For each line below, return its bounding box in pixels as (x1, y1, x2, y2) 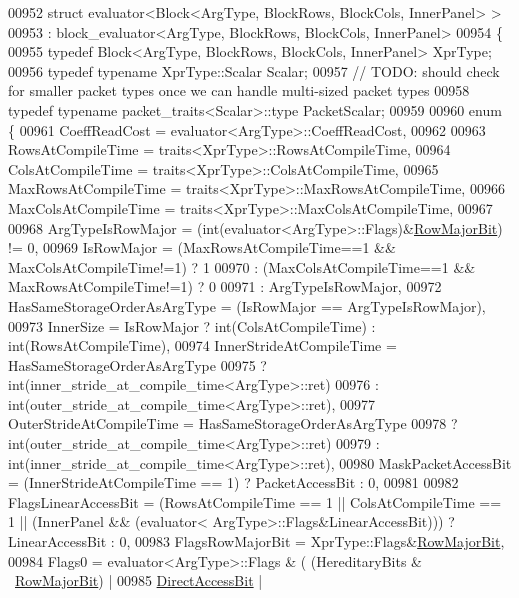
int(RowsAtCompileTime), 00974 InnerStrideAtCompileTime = (8, 335, 397, 356)
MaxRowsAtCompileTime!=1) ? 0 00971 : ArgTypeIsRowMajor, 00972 (8, 276, 442, 297)
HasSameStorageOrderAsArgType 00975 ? (8, 354, 267, 375)
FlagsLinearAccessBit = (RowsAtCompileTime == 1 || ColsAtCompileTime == (8, 491, 502, 512)
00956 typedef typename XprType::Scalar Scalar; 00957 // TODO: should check (8, 60, 500, 81)
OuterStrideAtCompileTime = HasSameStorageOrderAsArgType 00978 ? (8, 413, 458, 434)
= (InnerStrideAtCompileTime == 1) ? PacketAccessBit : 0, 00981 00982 (8, 472, 459, 493)
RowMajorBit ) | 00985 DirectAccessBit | (15, 570, 263, 591)
